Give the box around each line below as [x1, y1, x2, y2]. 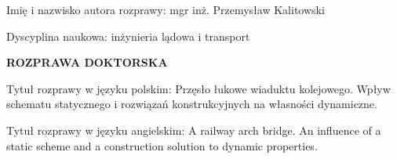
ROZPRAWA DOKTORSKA [6, 54, 168, 70]
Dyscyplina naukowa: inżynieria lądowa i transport [6, 27, 250, 44]
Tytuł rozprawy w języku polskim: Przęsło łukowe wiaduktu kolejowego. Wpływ [6, 80, 391, 96]
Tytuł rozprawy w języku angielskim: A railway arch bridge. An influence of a [6, 121, 381, 138]
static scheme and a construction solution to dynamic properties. [6, 137, 318, 154]
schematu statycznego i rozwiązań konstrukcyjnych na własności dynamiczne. [6, 96, 377, 112]
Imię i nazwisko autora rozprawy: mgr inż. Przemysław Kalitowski [6, 2, 325, 17]
